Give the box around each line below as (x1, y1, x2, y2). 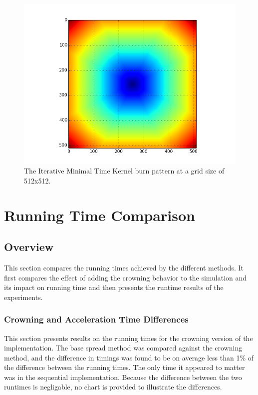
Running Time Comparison (4, 204, 195, 225)
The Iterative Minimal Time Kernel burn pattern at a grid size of (24, 165, 225, 176)
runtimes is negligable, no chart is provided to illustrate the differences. (4, 381, 222, 392)
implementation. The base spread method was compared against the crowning (4, 342, 243, 353)
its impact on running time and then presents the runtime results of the (4, 282, 224, 292)
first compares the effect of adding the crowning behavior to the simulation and (4, 272, 247, 282)
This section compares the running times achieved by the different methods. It (4, 262, 244, 272)
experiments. (4, 291, 43, 302)
